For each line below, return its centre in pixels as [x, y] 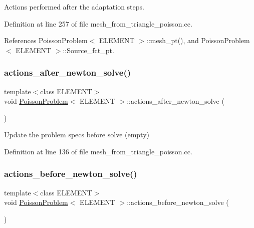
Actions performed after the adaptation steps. [74, 7]
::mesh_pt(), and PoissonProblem [198, 40]
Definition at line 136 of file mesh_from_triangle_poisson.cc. [98, 151]
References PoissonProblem [46, 40]
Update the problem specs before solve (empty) [77, 135]
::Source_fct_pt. [88, 50]
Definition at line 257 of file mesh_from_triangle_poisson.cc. [98, 23]
